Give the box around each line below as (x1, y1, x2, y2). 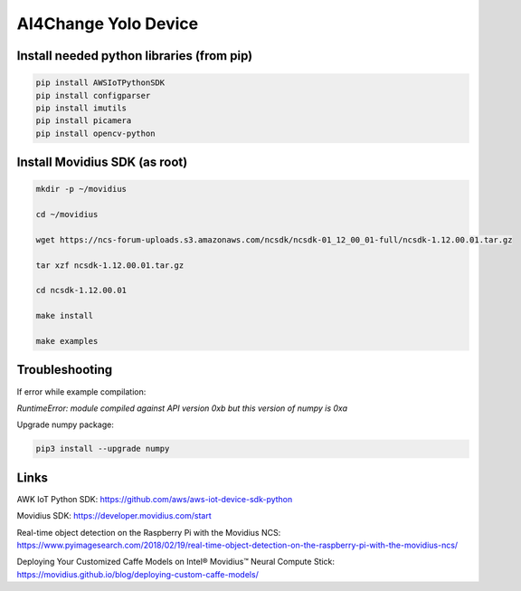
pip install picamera (35, 116, 132, 126)
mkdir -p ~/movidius (35, 184, 127, 195)
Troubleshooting (16, 362, 113, 377)
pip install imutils (35, 102, 127, 113)
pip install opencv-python (35, 128, 156, 138)
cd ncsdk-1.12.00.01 (35, 285, 127, 296)
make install (35, 310, 94, 321)
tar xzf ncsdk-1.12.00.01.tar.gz (35, 260, 185, 271)
